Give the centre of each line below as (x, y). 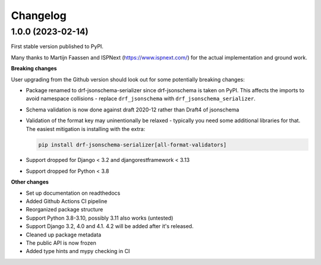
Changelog (39, 15)
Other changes (30, 182)
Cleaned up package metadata (64, 235)
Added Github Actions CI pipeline (67, 201)
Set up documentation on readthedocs (73, 193)
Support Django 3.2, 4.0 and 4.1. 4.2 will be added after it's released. (110, 226)
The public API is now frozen (61, 243)
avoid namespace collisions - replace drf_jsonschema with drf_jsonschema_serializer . (141, 99)
